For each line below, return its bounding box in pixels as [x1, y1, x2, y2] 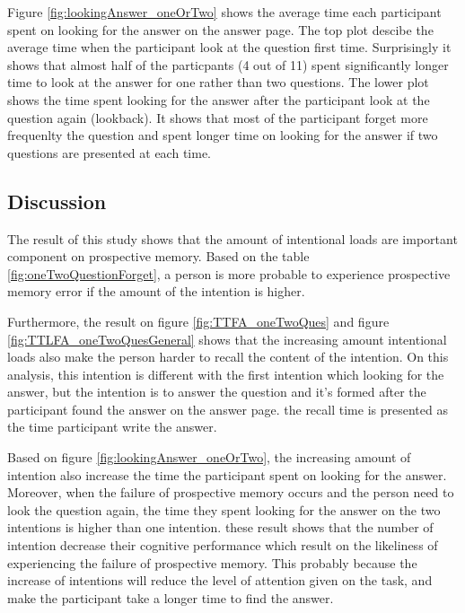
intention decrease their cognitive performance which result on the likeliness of [7, 536, 438, 555]
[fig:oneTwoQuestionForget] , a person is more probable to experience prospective [7, 264, 451, 283]
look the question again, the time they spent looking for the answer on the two [7, 500, 441, 519]
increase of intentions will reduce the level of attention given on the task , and [7, 571, 433, 590]
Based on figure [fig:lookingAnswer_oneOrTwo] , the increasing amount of [7, 448, 411, 467]
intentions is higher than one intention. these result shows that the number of [7, 518, 434, 537]
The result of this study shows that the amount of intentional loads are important [7, 229, 458, 248]
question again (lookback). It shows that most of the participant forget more [7, 108, 428, 127]
